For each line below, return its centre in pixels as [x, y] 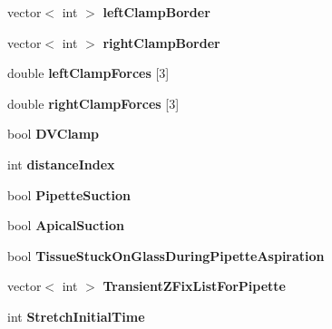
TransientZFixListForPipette [194, 286]
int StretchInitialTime [76, 316]
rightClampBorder [161, 42]
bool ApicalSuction [66, 225]
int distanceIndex [61, 164]
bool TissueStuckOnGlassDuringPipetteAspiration [166, 255]
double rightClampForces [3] [93, 103]
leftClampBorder [156, 12]
